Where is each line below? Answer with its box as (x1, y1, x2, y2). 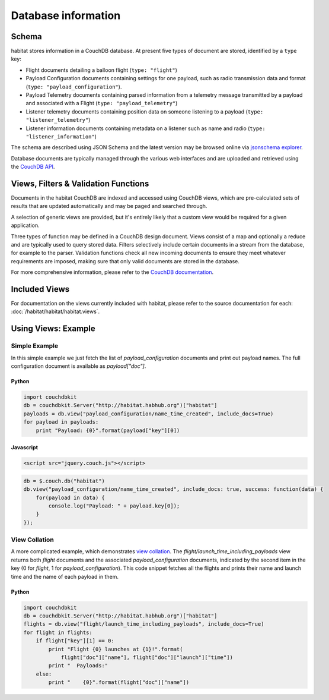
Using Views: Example (11, 324, 96, 334)
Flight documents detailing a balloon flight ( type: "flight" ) (25, 66, 178, 74)
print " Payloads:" (48, 663, 108, 669)
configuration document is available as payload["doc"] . (11, 362, 146, 370)
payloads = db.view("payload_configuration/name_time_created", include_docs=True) (23, 410, 274, 417)
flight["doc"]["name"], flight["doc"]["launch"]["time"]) (60, 654, 234, 661)
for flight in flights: (23, 629, 93, 636)
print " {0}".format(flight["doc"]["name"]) (48, 679, 190, 686)
